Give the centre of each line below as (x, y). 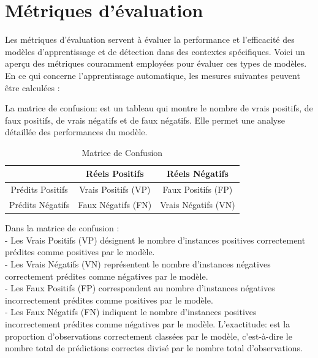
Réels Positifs (115, 173)
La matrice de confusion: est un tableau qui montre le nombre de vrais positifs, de (159, 108)
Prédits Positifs (39, 189)
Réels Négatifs (198, 173)
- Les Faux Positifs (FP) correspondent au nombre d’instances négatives (140, 288)
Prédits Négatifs (40, 205)
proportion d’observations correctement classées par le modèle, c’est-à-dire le (149, 336)
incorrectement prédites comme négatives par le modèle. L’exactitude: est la (148, 324)
